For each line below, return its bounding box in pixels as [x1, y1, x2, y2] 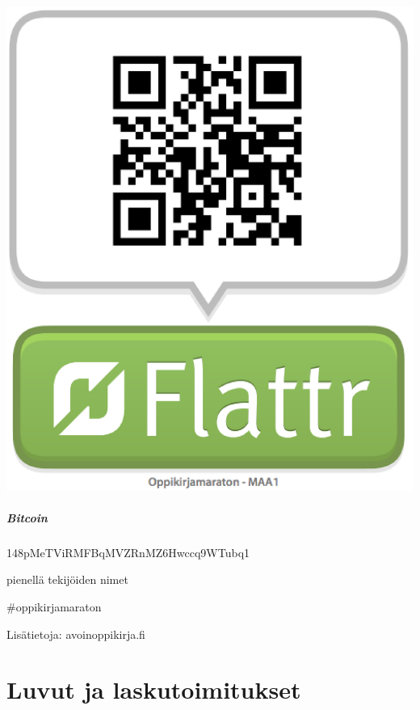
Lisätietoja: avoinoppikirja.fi [6, 625, 145, 642]
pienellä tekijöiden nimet [6, 571, 128, 588]
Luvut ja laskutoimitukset [6, 673, 301, 706]
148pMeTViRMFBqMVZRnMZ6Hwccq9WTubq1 [6, 543, 250, 560]
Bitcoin [6, 509, 48, 526]
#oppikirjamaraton [6, 598, 102, 615]
